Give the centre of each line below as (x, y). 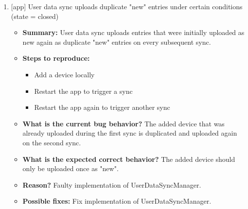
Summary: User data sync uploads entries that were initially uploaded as (133, 32)
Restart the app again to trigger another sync (102, 107)
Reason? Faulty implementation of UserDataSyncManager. (112, 184)
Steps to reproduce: (56, 58)
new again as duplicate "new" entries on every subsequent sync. (117, 42)
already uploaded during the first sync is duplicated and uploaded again (130, 133)
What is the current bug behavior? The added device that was (124, 123)
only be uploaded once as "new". (71, 168)
